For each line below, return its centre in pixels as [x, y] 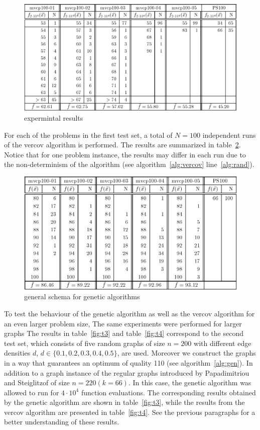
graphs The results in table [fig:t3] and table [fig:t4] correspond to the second [124, 333]
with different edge [223, 343]
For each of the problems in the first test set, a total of [88, 135]
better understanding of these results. [62, 422]
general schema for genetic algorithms [82, 296]
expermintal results [54, 118]
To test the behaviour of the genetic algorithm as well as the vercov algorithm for [129, 313]
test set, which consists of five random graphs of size [85, 343]
